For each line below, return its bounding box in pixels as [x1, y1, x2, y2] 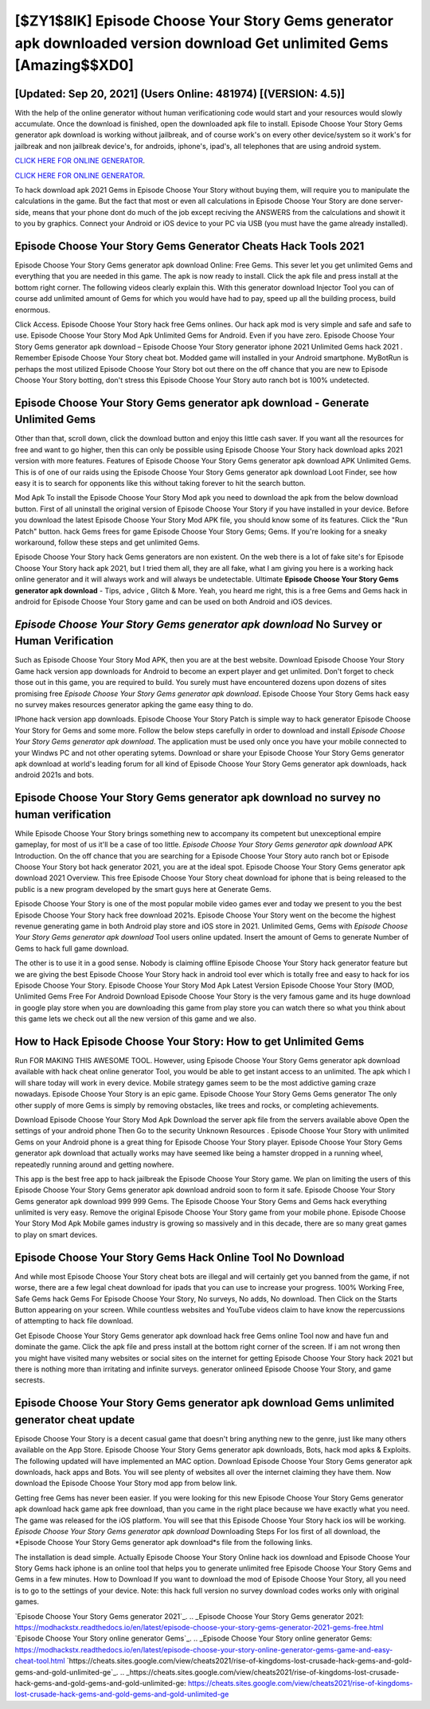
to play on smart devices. [14, 1230, 98, 1239]
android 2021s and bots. [14, 770, 95, 780]
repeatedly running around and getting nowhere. [14, 1160, 174, 1169]
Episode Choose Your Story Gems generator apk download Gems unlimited [14, 1396, 394, 1410]
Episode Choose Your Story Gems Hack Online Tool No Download [14, 1250, 346, 1264]
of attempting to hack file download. [14, 1316, 134, 1326]
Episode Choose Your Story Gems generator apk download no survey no [14, 791, 381, 804]
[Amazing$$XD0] [14, 57, 135, 75]
